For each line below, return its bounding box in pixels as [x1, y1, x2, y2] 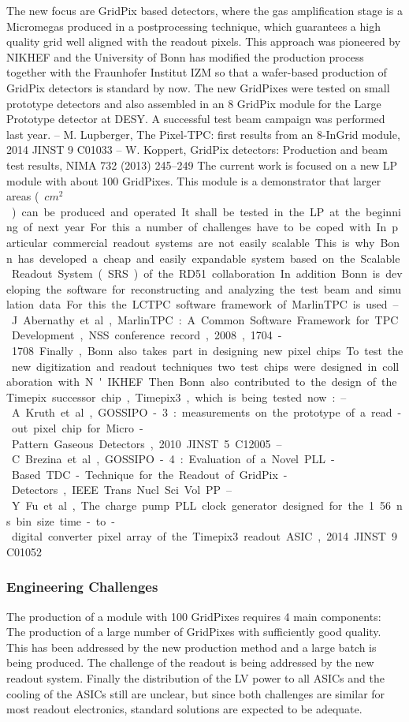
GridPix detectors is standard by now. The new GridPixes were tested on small [6, 79, 390, 95]
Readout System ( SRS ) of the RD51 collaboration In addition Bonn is [11, 265, 381, 282]
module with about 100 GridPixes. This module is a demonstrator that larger [6, 172, 381, 189]
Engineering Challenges [6, 577, 158, 597]
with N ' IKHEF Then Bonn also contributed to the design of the [58, 373, 397, 390]
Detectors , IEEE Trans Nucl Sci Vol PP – [11, 481, 232, 498]
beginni [366, 203, 401, 219]
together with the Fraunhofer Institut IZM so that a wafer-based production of [6, 64, 387, 80]
